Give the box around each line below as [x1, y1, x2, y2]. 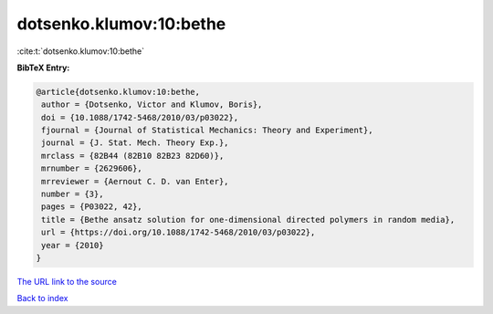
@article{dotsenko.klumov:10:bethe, [36, 87, 201, 97]
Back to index [16, 293, 68, 304]
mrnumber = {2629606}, [41, 163, 143, 173]
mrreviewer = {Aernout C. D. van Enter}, [41, 176, 229, 186]
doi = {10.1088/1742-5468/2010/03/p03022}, [41, 112, 239, 122]
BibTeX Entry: [16, 62, 70, 73]
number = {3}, [41, 189, 104, 200]
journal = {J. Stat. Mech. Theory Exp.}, [41, 138, 229, 148]
